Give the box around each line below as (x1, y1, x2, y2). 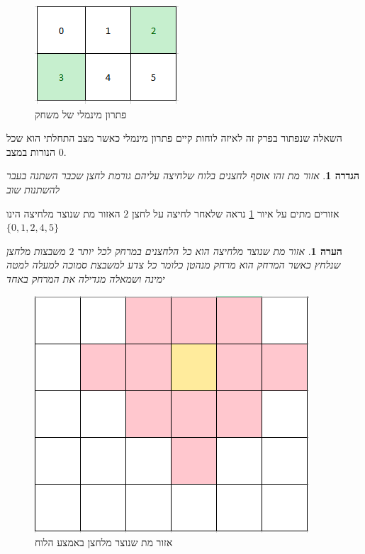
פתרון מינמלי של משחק (35, 106, 127, 121)
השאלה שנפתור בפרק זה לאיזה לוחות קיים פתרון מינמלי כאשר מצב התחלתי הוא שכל (6, 130, 342, 145)
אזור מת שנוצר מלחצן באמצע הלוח (35, 535, 173, 550)
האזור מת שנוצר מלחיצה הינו (6, 205, 120, 220)
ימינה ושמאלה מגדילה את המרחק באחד (6, 271, 165, 286)
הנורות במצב (6, 144, 55, 159)
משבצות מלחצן (6, 243, 66, 258)
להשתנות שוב (6, 181, 60, 196)
